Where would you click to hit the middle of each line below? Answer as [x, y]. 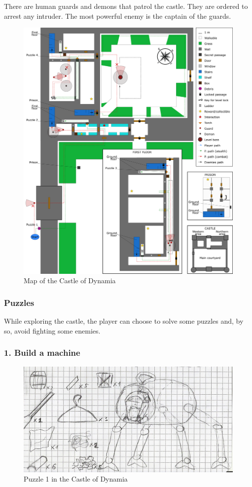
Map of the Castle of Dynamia [70, 281]
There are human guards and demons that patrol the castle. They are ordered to [126, 6]
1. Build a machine [42, 353]
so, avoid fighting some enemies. [52, 330]
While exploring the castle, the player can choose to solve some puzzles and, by [124, 321]
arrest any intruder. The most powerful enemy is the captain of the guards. [118, 16]
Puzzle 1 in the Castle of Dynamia [76, 479]
